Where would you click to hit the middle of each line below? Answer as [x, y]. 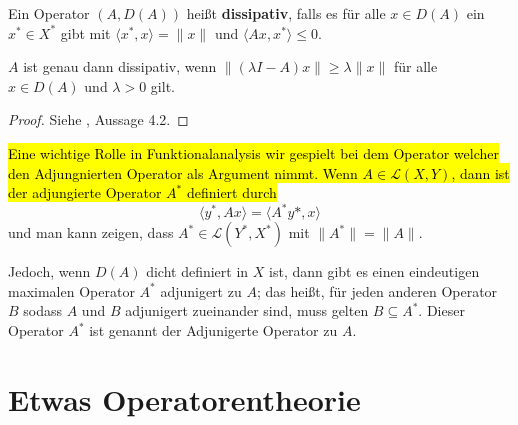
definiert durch [231, 192]
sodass [43, 310]
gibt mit [85, 32]
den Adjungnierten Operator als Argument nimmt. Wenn [183, 172]
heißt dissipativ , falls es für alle [286, 13]
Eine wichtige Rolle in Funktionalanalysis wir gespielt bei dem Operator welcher [253, 152]
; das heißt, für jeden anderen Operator [377, 290]
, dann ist [480, 172]
